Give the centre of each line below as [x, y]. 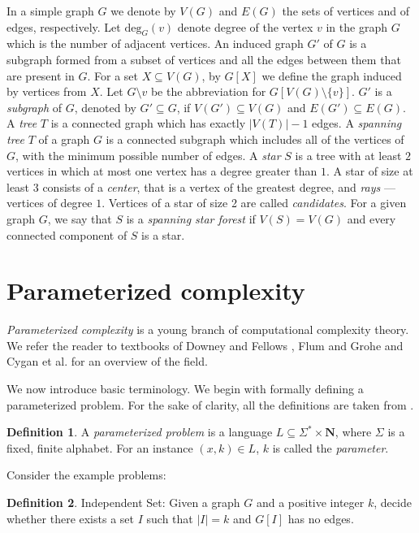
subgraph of [35, 107]
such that [170, 518]
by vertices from [47, 91]
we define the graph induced [332, 75]
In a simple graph [50, 11]
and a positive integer [310, 502]
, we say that [80, 218]
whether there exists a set [70, 518]
